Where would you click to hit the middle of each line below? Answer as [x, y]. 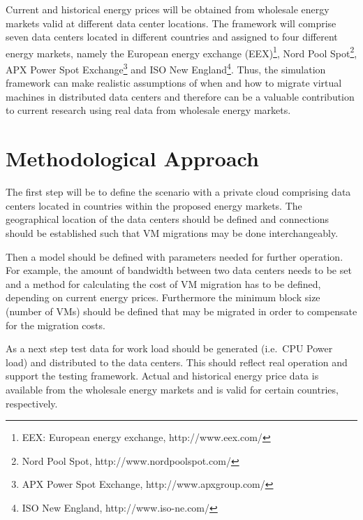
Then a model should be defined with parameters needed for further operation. [175, 256]
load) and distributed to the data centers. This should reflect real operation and [177, 362]
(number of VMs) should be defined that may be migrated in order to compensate [181, 311]
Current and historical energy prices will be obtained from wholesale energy [168, 9]
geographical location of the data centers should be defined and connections [168, 219]
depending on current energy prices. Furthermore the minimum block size [163, 297]
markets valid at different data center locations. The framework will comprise [171, 23]
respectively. [32, 403]
